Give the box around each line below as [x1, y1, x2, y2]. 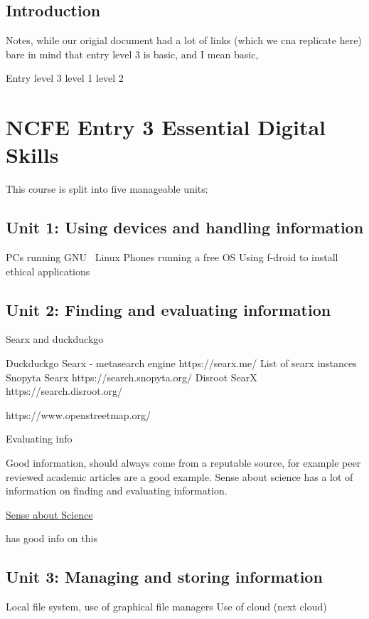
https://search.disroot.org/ [6, 383, 123, 398]
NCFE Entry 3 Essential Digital [6, 112, 326, 142]
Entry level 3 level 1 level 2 [6, 70, 124, 85]
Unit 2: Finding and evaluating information [6, 298, 331, 320]
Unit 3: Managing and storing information [6, 566, 323, 588]
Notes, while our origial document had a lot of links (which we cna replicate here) [6, 33, 362, 48]
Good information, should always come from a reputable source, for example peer [6, 455, 361, 470]
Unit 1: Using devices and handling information [6, 216, 364, 238]
